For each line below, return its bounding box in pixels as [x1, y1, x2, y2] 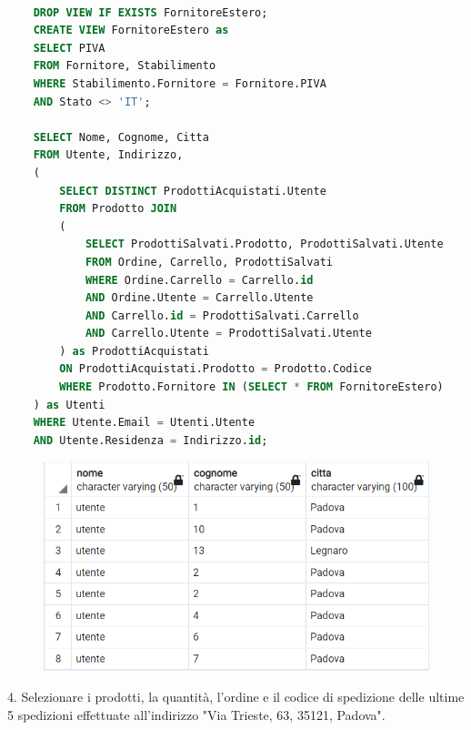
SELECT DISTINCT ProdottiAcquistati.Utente [59, 184, 326, 198]
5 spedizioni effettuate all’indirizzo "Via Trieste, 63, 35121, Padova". [7, 705, 386, 724]
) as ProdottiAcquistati [59, 344, 209, 358]
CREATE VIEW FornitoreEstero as [33, 24, 229, 37]
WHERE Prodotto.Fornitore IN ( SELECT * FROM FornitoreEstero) [59, 380, 444, 394]
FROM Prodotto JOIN [59, 202, 177, 216]
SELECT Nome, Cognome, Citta [33, 130, 209, 144]
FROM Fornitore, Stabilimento [33, 59, 216, 73]
